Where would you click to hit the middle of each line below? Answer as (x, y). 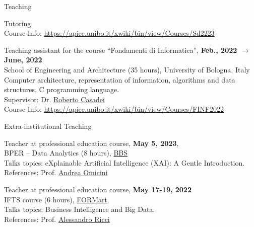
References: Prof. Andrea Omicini (56, 172)
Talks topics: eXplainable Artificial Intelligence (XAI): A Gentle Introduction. (124, 162)
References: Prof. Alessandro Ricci (57, 219)
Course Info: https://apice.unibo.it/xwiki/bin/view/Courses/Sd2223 (109, 33)
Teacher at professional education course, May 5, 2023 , (91, 143)
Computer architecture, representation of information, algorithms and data (120, 79)
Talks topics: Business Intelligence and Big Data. (80, 209)
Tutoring (18, 23)
